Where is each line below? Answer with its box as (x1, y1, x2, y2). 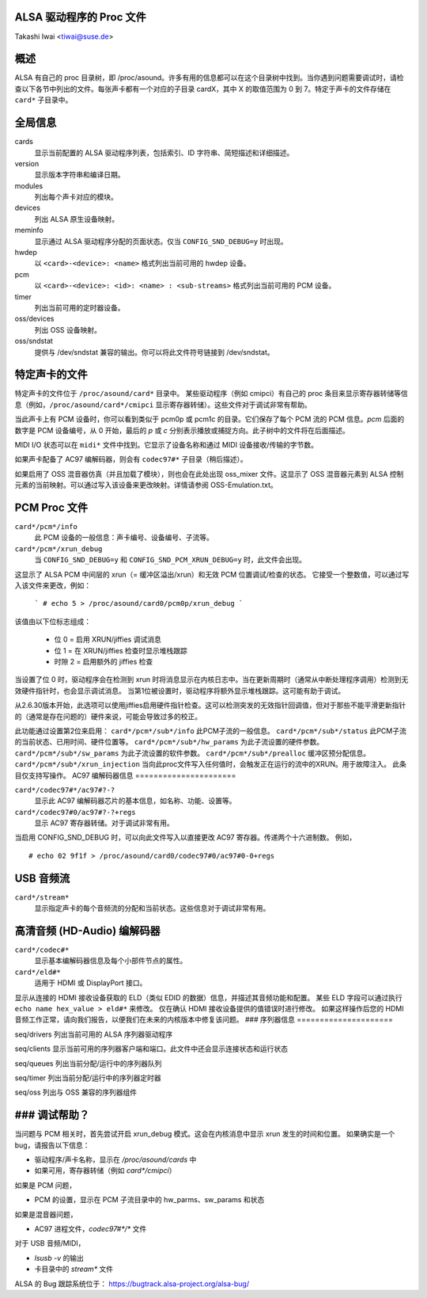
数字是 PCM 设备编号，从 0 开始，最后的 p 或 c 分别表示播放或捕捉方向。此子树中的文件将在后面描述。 (14, 425, 350, 435)
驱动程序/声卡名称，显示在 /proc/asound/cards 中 (34, 1155, 197, 1164)
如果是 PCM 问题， (14, 1180, 77, 1190)
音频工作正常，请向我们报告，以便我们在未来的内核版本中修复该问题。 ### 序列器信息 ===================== (14, 1014, 393, 1025)
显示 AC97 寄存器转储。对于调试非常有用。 (34, 818, 174, 828)
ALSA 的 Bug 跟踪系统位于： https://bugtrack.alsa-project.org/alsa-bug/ (14, 1279, 249, 1288)
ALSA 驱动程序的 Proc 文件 (14, 10, 146, 24)
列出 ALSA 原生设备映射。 (34, 214, 119, 223)
